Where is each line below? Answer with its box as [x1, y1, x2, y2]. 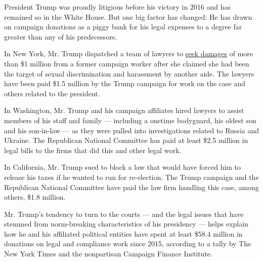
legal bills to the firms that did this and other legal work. [4, 144, 182, 155]
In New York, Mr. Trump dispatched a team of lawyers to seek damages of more [4, 48, 253, 59]
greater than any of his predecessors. [4, 31, 117, 42]
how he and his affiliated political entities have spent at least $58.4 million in [4, 228, 243, 239]
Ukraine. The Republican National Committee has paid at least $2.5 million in [4, 135, 248, 145]
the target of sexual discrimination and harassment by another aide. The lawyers [4, 68, 254, 79]
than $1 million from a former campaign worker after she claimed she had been [4, 58, 249, 68]
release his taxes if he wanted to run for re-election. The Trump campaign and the [4, 171, 259, 182]
